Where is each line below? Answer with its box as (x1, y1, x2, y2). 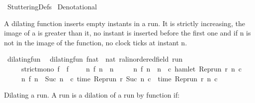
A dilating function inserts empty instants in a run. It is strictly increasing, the (4, 18, 245, 28)
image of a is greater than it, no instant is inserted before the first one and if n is (4, 28, 251, 38)
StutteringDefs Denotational (7, 1, 97, 11)
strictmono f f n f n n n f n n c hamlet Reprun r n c (21, 63, 242, 73)
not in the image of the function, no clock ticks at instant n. (4, 37, 187, 47)
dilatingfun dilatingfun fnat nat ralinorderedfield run (7, 54, 183, 64)
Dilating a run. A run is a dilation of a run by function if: (4, 90, 180, 100)
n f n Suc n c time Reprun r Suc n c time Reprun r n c (21, 73, 218, 83)
